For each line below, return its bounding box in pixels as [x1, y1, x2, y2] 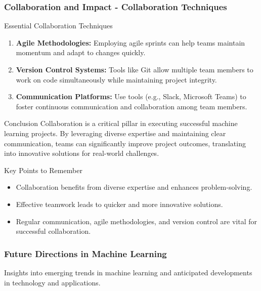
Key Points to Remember [4, 164, 82, 175]
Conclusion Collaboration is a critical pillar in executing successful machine [4, 118, 238, 129]
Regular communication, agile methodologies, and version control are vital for [16, 216, 257, 226]
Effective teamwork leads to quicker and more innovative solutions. [16, 198, 223, 209]
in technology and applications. [4, 277, 101, 287]
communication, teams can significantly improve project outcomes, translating [4, 138, 246, 148]
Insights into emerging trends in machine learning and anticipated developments [4, 267, 252, 277]
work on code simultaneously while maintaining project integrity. [16, 74, 217, 85]
